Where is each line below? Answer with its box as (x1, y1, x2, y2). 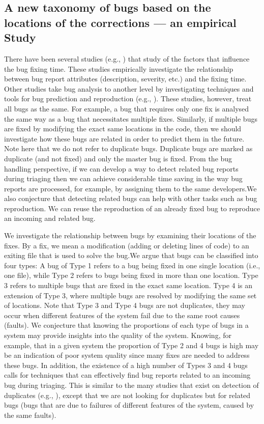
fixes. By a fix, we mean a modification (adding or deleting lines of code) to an (4, 240, 249, 250)
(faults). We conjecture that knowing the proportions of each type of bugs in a (4, 320, 249, 330)
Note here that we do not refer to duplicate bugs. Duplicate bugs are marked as (4, 143, 253, 154)
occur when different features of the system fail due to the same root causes (4, 309, 240, 320)
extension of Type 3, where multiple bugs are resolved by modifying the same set (4, 290, 257, 300)
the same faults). (4, 409, 56, 420)
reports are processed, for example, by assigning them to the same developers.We (4, 183, 257, 193)
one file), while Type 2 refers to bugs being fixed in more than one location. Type (4, 270, 258, 280)
